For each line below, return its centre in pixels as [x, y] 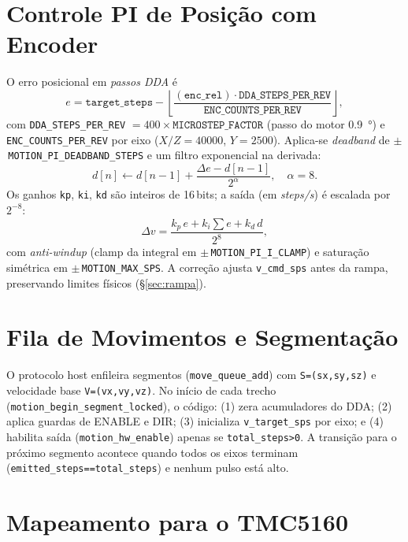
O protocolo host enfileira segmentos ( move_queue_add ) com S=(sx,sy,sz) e [191, 375]
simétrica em [37, 267]
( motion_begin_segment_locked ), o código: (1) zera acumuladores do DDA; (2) [199, 405]
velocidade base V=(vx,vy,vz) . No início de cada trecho [141, 390]
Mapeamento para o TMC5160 [178, 522]
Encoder [52, 44]
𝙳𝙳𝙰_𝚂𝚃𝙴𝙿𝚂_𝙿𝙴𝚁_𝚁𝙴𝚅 [285, 95]
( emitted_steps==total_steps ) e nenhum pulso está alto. [148, 468]
